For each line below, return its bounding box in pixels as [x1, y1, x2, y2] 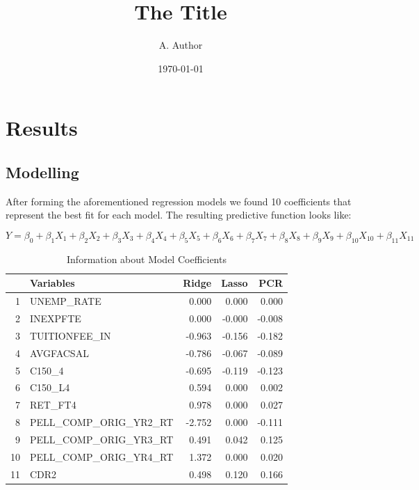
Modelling [6, 161, 79, 182]
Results [6, 113, 78, 142]
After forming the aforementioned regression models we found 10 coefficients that [6, 193, 352, 208]
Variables [30, 276, 75, 290]
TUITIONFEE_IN [30, 328, 111, 342]
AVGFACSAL [30, 345, 89, 360]
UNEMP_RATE [30, 294, 101, 308]
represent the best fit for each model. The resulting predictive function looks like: [6, 207, 352, 222]
